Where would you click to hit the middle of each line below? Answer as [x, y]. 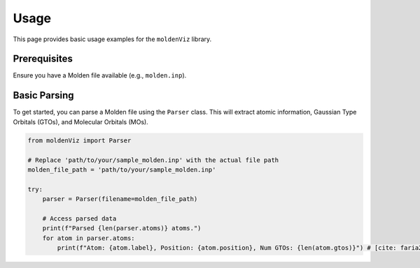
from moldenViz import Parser [79, 140]
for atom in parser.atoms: [89, 238]
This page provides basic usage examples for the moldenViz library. [112, 39]
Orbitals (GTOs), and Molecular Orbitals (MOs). [80, 121]
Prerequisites [43, 59]
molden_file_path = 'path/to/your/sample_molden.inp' [122, 170]
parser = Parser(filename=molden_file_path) [120, 199]
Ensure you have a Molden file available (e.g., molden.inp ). [100, 75]
